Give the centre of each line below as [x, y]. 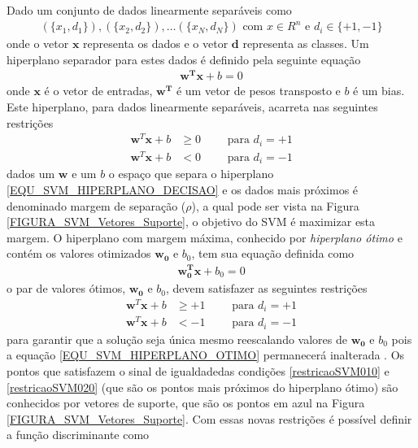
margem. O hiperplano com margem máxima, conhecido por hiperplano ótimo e [205, 237]
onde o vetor [38, 43]
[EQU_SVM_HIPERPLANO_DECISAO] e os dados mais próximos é [183, 189]
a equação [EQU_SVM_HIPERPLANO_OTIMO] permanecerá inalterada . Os [206, 355]
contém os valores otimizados [79, 253]
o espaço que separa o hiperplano [191, 174]
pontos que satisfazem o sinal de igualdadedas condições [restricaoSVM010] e [198, 371]
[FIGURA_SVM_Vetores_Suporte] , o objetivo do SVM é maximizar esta [191, 222]
